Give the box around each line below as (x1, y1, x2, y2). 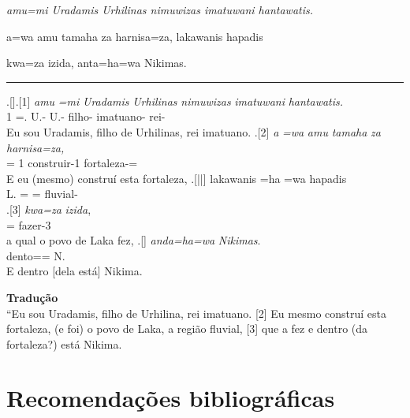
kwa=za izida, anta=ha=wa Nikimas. (6, 54, 187, 71)
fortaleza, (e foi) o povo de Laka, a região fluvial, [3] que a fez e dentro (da (6, 320, 368, 337)
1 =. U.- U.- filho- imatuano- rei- (6, 108, 166, 125)
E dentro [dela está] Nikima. (6, 263, 143, 279)
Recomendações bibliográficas (6, 382, 335, 414)
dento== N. (6, 247, 65, 263)
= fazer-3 (6, 216, 51, 233)
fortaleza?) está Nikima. (6, 335, 122, 352)
